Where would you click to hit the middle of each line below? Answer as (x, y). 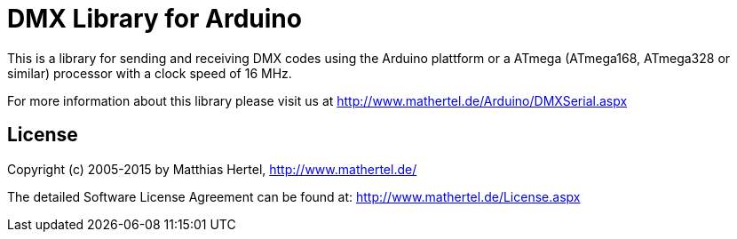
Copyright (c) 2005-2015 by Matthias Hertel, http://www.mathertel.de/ (212, 169)
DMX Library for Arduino (155, 19)
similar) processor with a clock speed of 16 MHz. (150, 73)
